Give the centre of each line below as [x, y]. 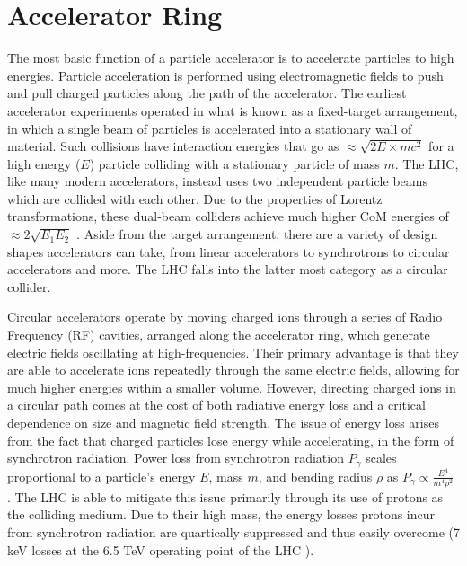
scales [381, 458]
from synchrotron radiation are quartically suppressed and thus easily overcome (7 [234, 532]
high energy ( [44, 163]
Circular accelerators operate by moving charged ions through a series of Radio [225, 317]
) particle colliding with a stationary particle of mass [234, 163]
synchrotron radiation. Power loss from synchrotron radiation [176, 458]
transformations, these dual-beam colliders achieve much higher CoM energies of [228, 216]
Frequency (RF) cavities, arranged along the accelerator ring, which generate [219, 335]
